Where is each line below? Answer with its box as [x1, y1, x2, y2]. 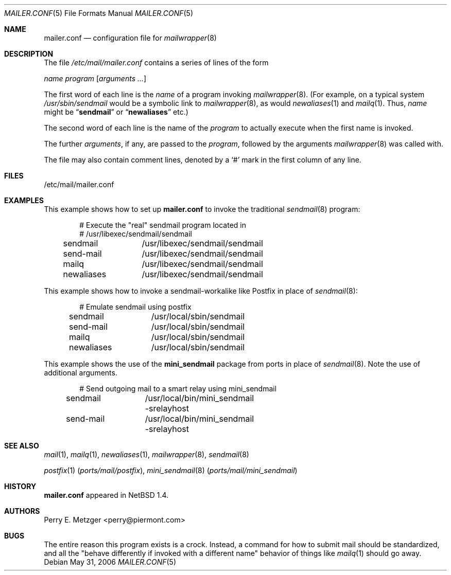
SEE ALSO [4, 441, 39, 450]
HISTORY [4, 482, 37, 491]
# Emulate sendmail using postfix [79, 302, 192, 311]
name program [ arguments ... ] [44, 74, 147, 83]
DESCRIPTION [4, 49, 54, 58]
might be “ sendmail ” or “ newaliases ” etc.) [44, 107, 188, 116]
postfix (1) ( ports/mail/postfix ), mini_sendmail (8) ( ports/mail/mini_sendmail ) [44, 466, 298, 475]
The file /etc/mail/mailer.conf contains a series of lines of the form [44, 58, 269, 67]
